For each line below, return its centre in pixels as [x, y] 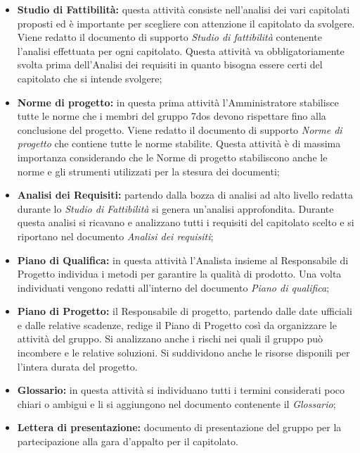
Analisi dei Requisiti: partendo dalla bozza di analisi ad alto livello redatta [185, 195]
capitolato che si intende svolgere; [90, 78]
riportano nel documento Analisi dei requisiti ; [115, 236]
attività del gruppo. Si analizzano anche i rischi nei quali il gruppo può [170, 339]
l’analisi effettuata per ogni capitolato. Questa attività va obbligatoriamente [181, 50]
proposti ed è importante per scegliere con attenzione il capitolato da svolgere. [186, 23]
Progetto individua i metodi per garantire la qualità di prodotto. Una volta [179, 274]
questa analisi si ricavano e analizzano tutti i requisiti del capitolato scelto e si [186, 222]
